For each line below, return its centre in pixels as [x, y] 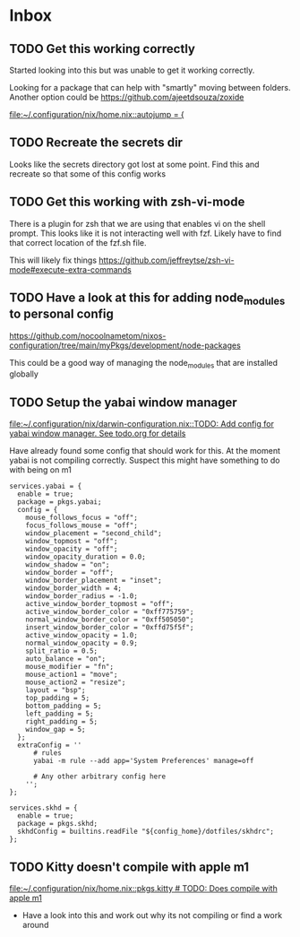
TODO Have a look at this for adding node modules [147, 299]
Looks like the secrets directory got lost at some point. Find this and [134, 164]
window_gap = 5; [56, 730]
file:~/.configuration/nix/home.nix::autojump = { [97, 114]
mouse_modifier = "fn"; [70, 667]
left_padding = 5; [60, 714]
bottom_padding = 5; [64, 706]
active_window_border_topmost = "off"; [100, 604]
